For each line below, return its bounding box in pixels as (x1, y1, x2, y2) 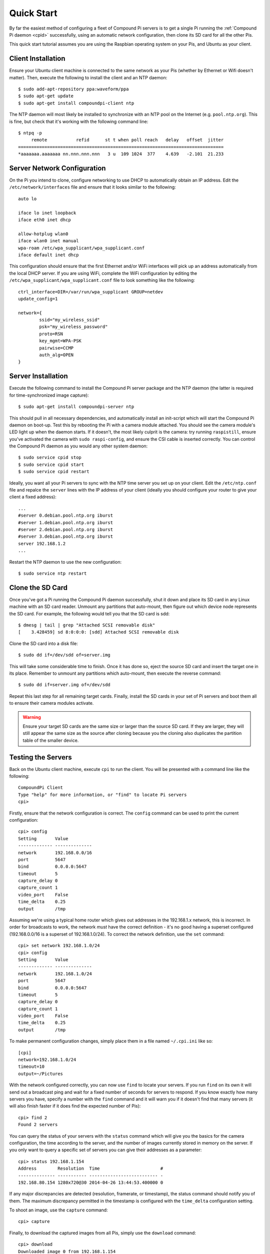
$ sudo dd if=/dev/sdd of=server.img (18, 652, 111, 658)
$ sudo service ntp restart (18, 570, 87, 576)
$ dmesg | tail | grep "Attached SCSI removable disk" (18, 622, 155, 628)
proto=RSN (39, 331, 63, 337)
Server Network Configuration (9, 164, 106, 173)
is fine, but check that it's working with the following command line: (9, 118, 148, 124)
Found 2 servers (18, 1122, 58, 1128)
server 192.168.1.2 (18, 541, 66, 546)
